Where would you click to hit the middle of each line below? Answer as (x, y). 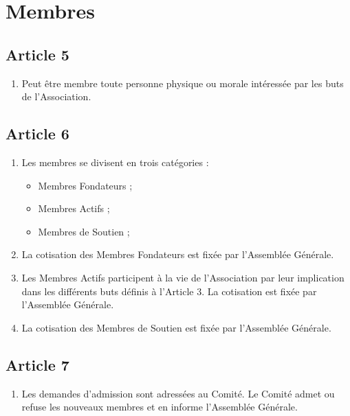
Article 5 (37, 54)
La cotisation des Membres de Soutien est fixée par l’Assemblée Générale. (176, 327)
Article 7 (37, 364)
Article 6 (37, 134)
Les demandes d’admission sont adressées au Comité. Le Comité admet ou (178, 393)
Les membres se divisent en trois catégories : (115, 162)
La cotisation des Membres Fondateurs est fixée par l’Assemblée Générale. (178, 254)
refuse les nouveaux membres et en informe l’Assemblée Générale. (160, 407)
